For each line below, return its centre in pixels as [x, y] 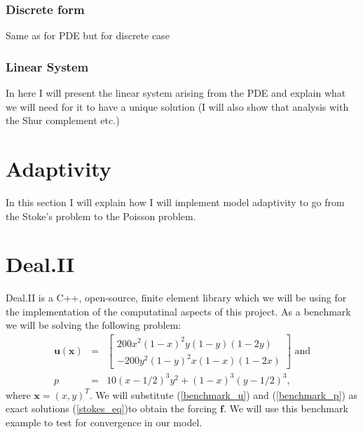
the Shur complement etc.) [63, 120]
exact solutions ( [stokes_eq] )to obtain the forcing [111, 408]
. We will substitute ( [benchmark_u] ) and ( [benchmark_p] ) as [224, 394]
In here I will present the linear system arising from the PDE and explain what [176, 93]
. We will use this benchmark [286, 408]
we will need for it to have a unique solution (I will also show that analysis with [177, 106]
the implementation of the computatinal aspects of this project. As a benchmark [178, 311]
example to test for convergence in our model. [104, 422]
